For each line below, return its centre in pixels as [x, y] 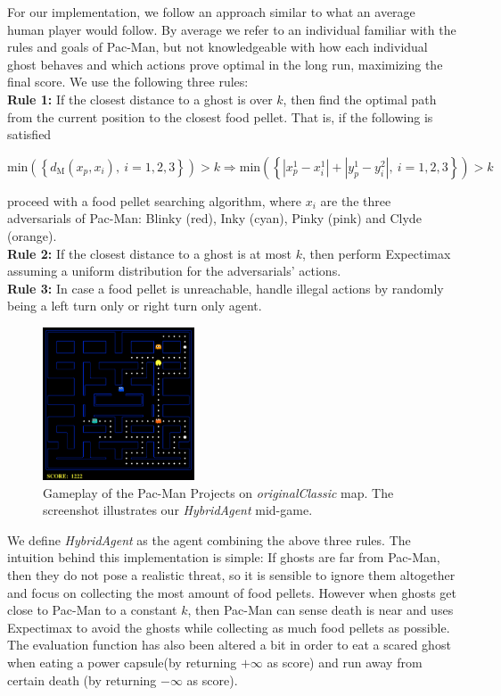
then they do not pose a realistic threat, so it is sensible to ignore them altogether [231, 575]
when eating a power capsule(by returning [122, 663]
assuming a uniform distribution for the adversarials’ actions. [174, 271]
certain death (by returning [82, 679]
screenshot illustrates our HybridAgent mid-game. [178, 510]
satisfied [29, 134]
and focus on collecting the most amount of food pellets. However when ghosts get [232, 592]
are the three [356, 200]
